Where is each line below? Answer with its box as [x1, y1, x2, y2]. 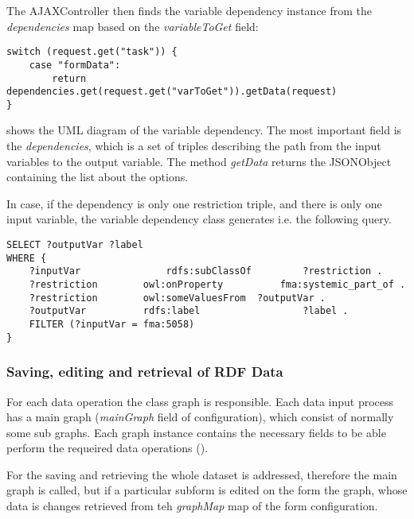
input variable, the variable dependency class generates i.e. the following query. [6, 211, 392, 227]
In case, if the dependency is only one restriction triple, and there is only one [6, 195, 382, 211]
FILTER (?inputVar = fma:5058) [29, 318, 195, 330]
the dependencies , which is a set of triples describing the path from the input [6, 137, 381, 154]
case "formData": [29, 59, 121, 71]
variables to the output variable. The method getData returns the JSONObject [6, 153, 392, 169]
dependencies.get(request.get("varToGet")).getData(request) [6, 86, 338, 98]
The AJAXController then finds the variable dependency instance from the [6, 2, 373, 18]
